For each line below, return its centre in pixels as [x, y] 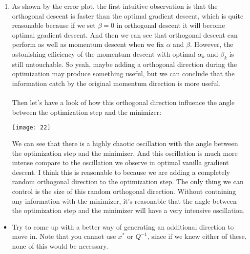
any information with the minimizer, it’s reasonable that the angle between [124, 201]
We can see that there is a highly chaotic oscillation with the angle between [125, 143]
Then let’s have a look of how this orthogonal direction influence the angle [123, 102]
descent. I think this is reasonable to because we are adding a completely [121, 172]
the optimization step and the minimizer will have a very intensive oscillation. [128, 210]
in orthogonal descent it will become [171, 25]
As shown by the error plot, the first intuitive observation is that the [115, 6]
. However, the [212, 44]
